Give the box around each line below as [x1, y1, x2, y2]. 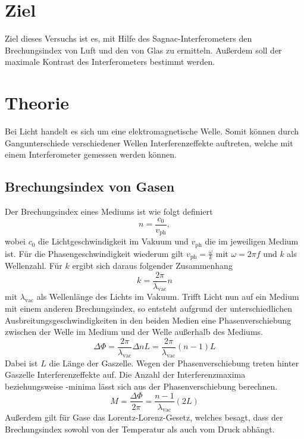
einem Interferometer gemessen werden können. [5, 148, 177, 161]
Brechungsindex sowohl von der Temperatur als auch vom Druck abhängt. [5, 422, 275, 435]
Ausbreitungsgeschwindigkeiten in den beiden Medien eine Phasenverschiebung [5, 313, 292, 326]
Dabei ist [5, 356, 38, 369]
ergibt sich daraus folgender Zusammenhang [72, 259, 233, 272]
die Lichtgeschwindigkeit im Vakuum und [38, 235, 189, 247]
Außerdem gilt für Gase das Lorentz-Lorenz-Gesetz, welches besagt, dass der [5, 411, 283, 424]
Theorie [5, 90, 70, 115]
